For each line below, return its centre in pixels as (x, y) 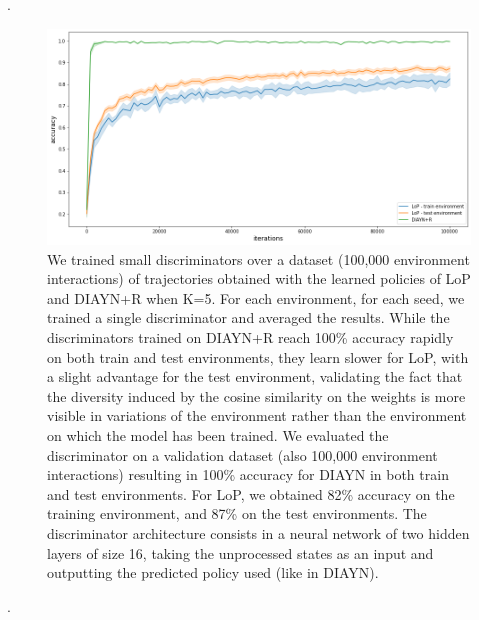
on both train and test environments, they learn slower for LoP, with (258, 356)
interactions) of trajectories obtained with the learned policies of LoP (259, 278)
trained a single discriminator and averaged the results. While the (248, 317)
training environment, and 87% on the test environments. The (237, 513)
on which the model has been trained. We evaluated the (218, 435)
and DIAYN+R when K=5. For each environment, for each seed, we (256, 297)
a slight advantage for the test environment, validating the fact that (255, 376)
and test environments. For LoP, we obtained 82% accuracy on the (251, 493)
